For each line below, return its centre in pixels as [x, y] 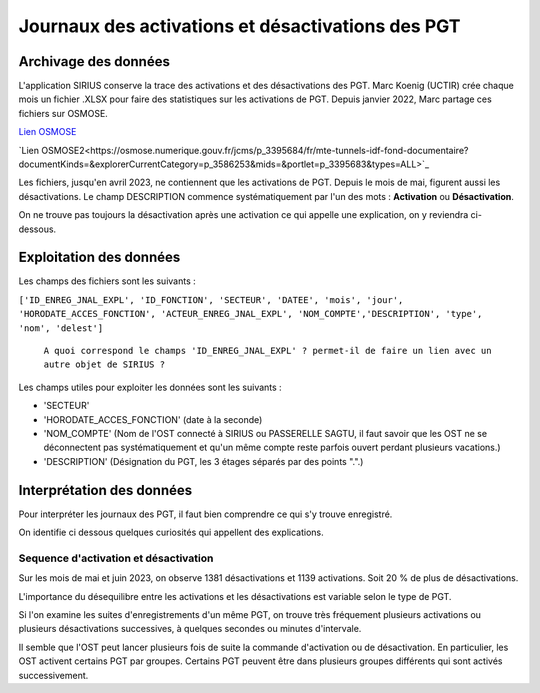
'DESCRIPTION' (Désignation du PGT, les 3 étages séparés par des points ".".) [203, 461]
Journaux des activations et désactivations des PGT [239, 26]
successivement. [53, 675]
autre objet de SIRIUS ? [104, 364]
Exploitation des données [99, 257]
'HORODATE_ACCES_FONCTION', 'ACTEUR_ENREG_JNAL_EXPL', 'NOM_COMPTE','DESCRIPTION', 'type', [250, 314]
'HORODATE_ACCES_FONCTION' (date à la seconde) [153, 419]
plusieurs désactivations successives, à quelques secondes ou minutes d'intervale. [190, 629]
